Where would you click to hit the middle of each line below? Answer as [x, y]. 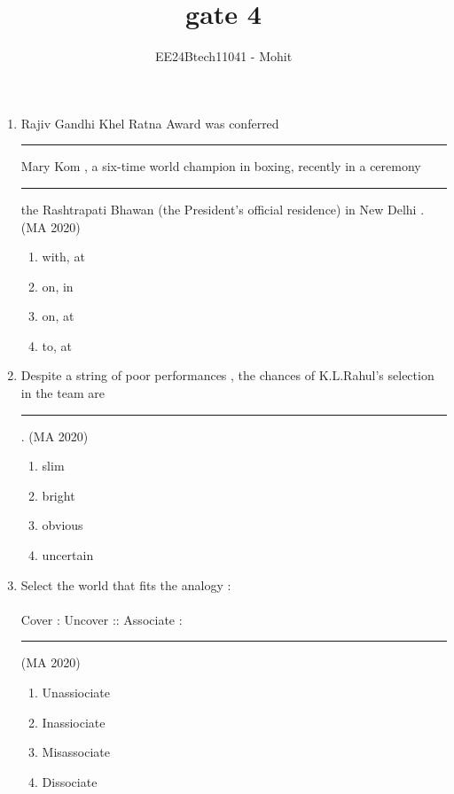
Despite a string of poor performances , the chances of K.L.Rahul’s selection [227, 375]
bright [59, 495]
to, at [57, 345]
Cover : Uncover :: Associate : [102, 619]
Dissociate [70, 781]
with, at [63, 257]
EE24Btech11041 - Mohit [223, 56]
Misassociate [76, 752]
